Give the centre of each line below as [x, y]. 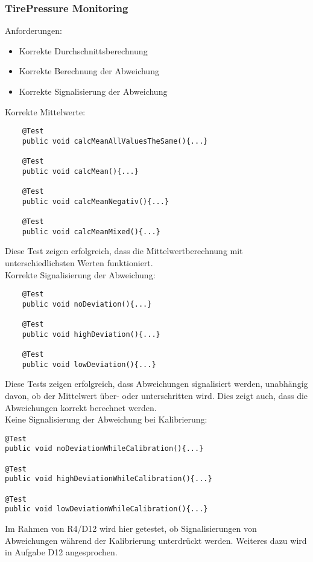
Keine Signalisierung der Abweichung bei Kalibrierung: [106, 419]
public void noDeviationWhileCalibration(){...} [104, 449]
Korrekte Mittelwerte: [45, 111]
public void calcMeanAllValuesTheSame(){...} [115, 141]
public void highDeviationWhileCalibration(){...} [109, 479]
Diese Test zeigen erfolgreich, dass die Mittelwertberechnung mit [124, 251]
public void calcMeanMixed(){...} [91, 232]
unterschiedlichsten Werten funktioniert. [79, 263]
